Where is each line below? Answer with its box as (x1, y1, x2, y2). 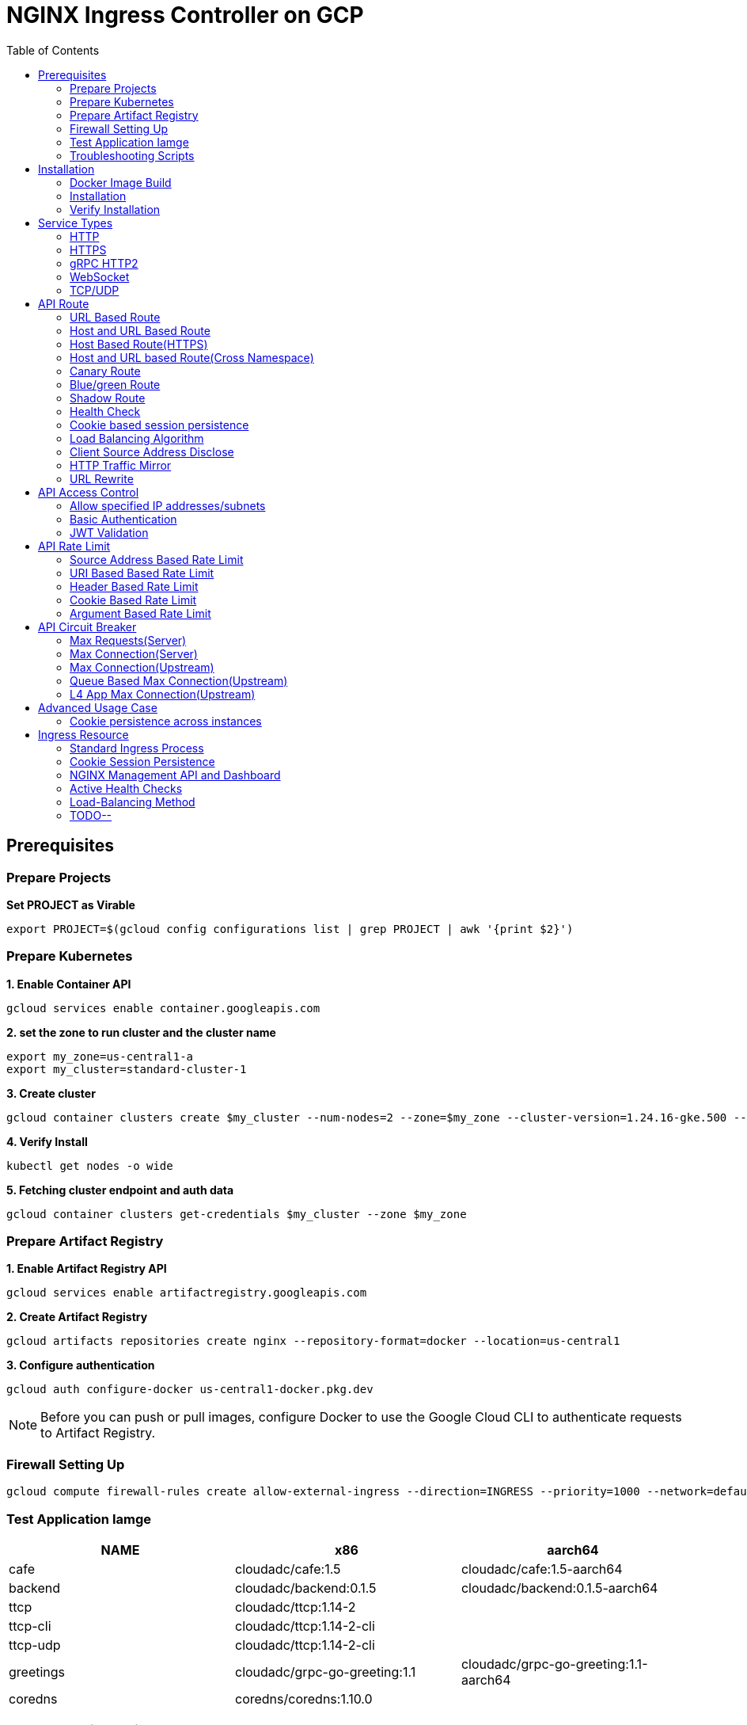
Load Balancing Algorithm (70, 431, 204, 445)
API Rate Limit (38, 539, 111, 553)
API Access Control (38, 485, 139, 499)
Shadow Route (70, 390, 146, 405)
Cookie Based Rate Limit (70, 592, 197, 607)
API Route (38, 296, 89, 310)
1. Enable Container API (6, 977, 131, 991)
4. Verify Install (6, 1134, 88, 1148)
